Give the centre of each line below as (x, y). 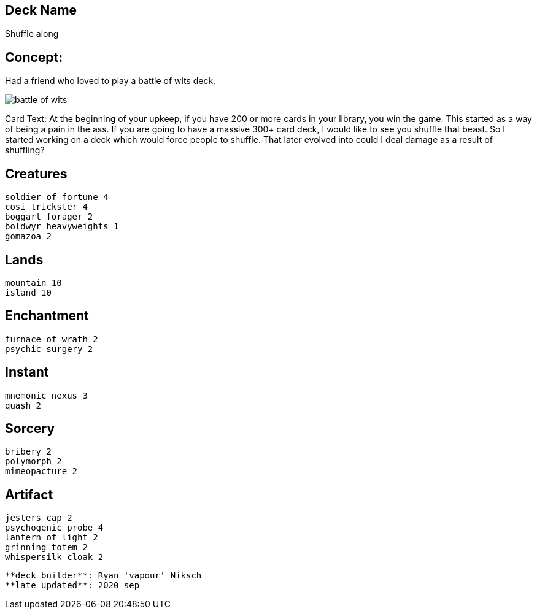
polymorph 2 (33, 462)
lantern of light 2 (52, 538)
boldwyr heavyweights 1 (62, 227)
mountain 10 (33, 282)
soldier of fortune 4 (57, 197)
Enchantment (47, 316)
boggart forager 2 (49, 217)
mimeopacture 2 (41, 471)
